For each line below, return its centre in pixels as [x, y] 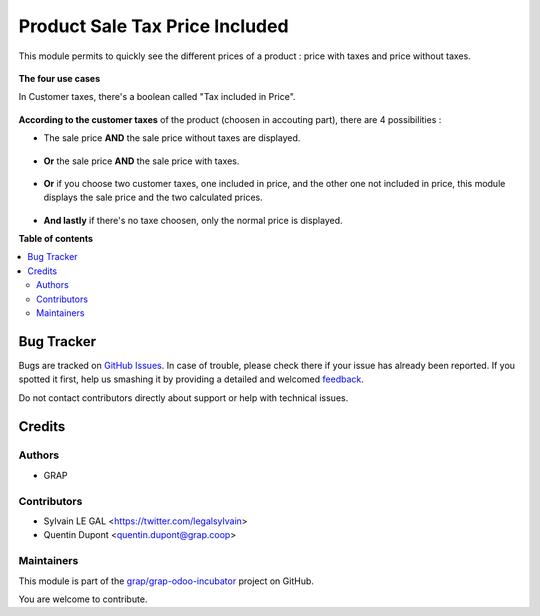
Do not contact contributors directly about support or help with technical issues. [183, 397]
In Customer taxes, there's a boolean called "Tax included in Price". [157, 97]
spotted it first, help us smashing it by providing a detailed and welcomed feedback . [191, 379]
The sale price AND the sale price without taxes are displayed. [172, 138]
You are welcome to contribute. [83, 599]
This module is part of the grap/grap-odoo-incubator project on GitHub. [166, 581]
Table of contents [56, 239]
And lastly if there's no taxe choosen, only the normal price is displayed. [193, 220]
